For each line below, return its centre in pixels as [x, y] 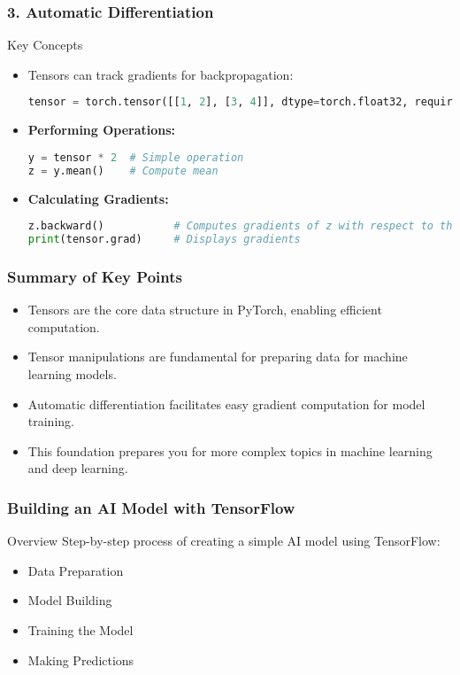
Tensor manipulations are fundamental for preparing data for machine [218, 357]
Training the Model [80, 629]
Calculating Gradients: [98, 198]
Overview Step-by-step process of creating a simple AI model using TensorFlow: [224, 541]
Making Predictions [81, 659]
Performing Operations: [102, 130]
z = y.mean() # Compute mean [123, 171]
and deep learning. [78, 468]
